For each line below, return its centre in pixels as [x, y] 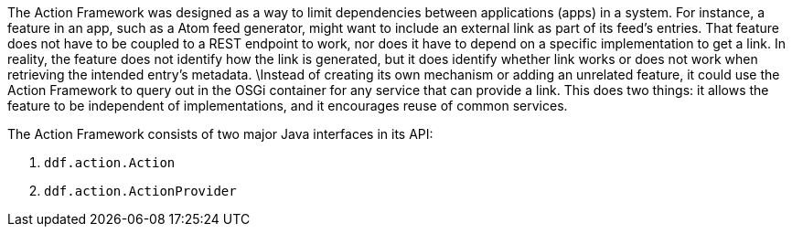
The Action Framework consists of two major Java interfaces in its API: [220, 134]
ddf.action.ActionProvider [140, 191]
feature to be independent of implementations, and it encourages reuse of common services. [288, 106]
